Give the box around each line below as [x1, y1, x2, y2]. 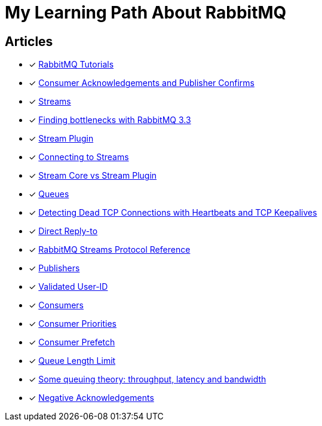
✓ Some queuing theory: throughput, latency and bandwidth [29, 374, 266, 385]
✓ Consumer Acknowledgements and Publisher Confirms [29, 78, 254, 88]
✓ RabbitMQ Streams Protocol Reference [29, 244, 191, 255]
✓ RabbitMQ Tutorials [29, 59, 114, 70]
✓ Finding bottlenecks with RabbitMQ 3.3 [29, 115, 191, 125]
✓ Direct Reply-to [29, 226, 98, 237]
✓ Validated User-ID [29, 281, 108, 292]
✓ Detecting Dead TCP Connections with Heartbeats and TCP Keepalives [29, 207, 317, 218]
